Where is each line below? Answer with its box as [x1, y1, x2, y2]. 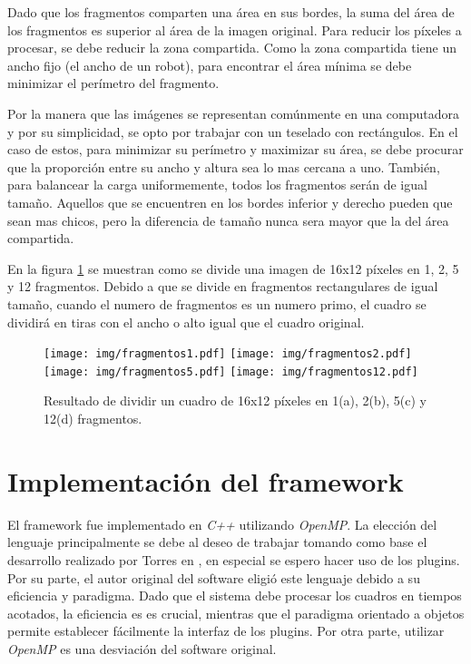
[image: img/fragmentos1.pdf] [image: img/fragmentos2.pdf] [44, 347, 412, 361]
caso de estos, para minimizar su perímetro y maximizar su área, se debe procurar [7, 140, 464, 159]
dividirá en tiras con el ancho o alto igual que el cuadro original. [7, 312, 365, 331]
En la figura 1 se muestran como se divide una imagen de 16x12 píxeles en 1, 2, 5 [7, 259, 459, 278]
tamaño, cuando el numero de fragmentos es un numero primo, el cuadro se [7, 294, 427, 313]
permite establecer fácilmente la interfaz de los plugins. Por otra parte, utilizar [7, 621, 445, 640]
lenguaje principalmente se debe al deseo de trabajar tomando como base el [7, 532, 427, 552]
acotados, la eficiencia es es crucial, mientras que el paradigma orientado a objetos [7, 603, 465, 622]
